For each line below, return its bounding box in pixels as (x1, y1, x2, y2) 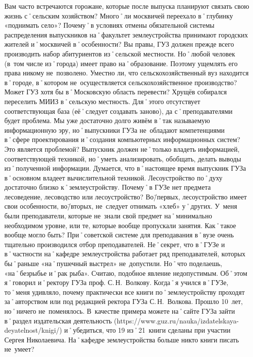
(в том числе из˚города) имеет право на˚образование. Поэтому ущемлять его (4, 58, 238, 68)
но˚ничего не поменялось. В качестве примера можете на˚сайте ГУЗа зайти (4, 306, 235, 316)
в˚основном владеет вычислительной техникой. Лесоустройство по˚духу (4, 172, 223, 182)
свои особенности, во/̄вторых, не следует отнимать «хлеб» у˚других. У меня (4, 201, 237, 211)
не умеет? (4, 344, 34, 354)
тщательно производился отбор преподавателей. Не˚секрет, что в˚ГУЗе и (4, 239, 225, 249)
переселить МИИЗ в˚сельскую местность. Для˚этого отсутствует (4, 96, 201, 106)
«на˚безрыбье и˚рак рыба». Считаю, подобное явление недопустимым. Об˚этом (4, 268, 248, 278)
